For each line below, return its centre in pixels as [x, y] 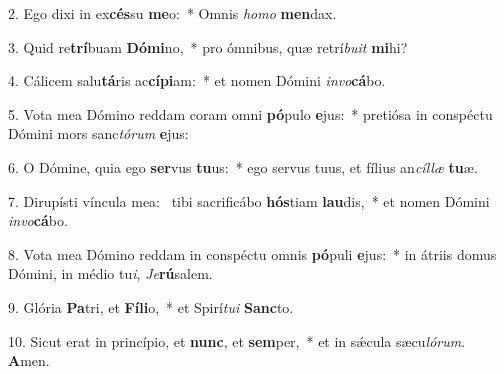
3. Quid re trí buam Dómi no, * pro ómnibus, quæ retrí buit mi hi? [208, 46]
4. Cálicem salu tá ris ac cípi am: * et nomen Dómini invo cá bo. [197, 80]
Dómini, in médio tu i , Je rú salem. [110, 273]
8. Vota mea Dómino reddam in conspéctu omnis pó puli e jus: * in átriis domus [252, 253]
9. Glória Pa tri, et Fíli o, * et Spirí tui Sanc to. [151, 306]
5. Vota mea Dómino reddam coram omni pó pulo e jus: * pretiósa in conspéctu [250, 113]
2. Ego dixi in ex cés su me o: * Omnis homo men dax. [172, 13]
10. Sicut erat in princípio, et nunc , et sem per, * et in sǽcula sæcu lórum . [237, 340]
